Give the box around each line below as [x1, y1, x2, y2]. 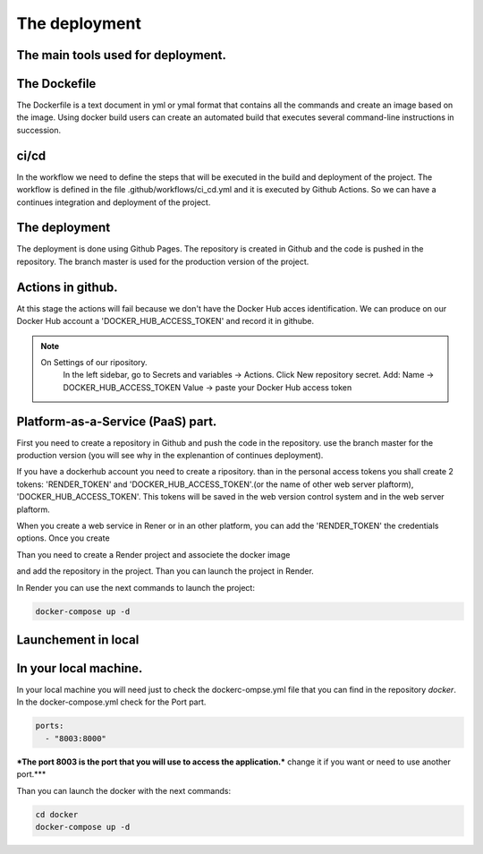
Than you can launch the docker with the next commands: [16, 785, 232, 796]
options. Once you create [16, 533, 111, 543]
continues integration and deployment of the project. [16, 197, 211, 208]
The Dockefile [16, 76, 97, 91]
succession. [16, 124, 62, 135]
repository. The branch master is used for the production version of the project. [16, 256, 309, 267]
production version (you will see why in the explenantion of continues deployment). [16, 450, 324, 460]
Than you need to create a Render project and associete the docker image [16, 549, 291, 559]
